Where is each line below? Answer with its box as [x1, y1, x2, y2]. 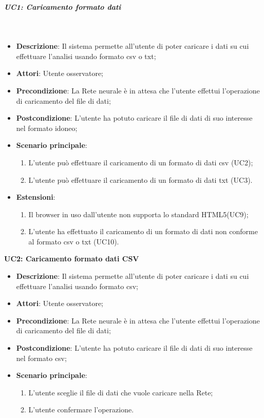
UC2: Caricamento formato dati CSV [4, 253, 139, 264]
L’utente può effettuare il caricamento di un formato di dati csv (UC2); [28, 157, 253, 167]
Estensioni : [16, 192, 55, 202]
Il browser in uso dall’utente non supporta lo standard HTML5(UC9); [28, 208, 249, 219]
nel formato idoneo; [16, 122, 78, 133]
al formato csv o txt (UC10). [28, 236, 119, 246]
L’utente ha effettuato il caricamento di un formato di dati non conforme [28, 226, 258, 237]
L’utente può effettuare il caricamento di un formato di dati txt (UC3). [28, 174, 253, 185]
